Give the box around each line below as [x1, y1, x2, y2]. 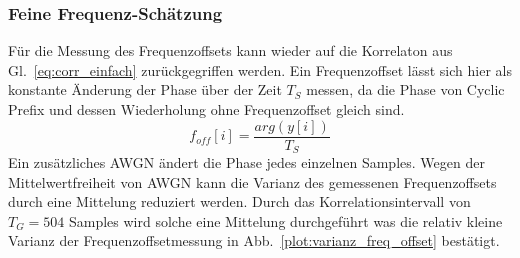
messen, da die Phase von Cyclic [306, 79, 505, 100]
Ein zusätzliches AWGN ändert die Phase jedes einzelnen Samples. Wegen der [8, 152, 485, 173]
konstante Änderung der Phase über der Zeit [8, 79, 282, 100]
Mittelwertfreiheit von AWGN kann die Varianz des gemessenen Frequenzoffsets [8, 171, 497, 192]
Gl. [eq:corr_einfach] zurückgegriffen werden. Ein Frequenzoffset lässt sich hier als [8, 59, 512, 80]
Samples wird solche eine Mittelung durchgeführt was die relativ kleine [68, 210, 503, 231]
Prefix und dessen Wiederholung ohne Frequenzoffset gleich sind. [8, 99, 405, 119]
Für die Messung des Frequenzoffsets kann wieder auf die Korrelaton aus [8, 40, 453, 61]
